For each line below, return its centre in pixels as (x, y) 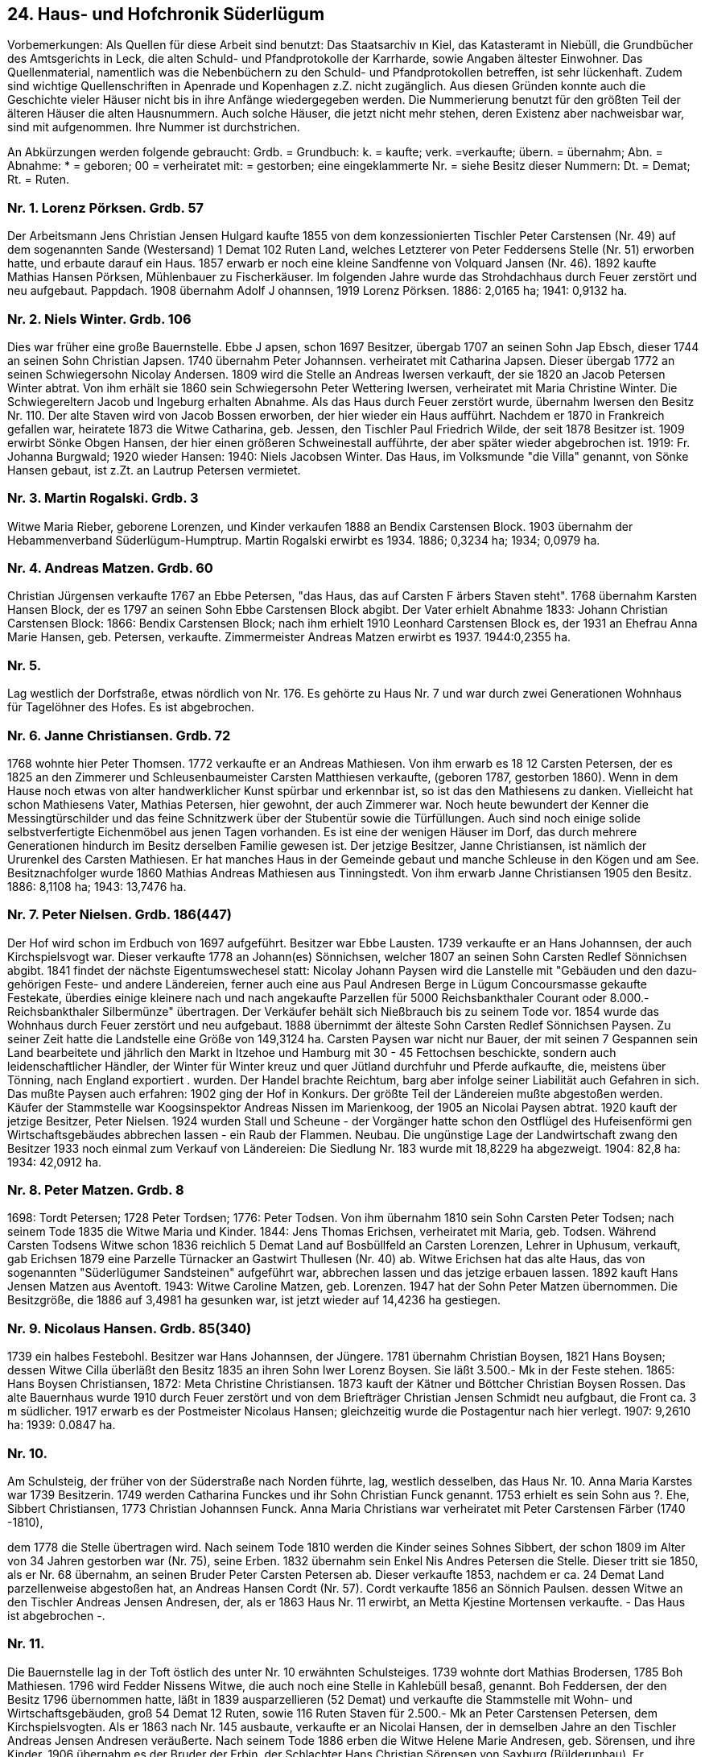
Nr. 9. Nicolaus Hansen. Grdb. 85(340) (130, 1328)
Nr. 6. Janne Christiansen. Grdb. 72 (119, 735)
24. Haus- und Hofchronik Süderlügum (166, 14)
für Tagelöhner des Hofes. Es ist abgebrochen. (131, 707)
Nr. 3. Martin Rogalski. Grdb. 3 (103, 498)
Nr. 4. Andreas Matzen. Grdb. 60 (110, 568)
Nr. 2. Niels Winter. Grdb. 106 (99, 319)
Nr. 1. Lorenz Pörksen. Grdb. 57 (106, 207)
